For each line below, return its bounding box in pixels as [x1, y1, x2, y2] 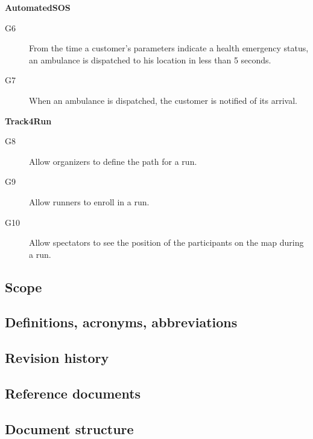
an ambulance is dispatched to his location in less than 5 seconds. [29, 53, 271, 66]
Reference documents [5, 384, 141, 403]
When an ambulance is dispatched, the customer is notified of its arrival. [29, 94, 298, 106]
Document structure [5, 419, 134, 438]
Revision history [5, 348, 109, 367]
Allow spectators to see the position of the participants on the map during [29, 236, 304, 249]
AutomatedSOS [5, 1, 71, 13]
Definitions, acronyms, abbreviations [5, 313, 238, 332]
